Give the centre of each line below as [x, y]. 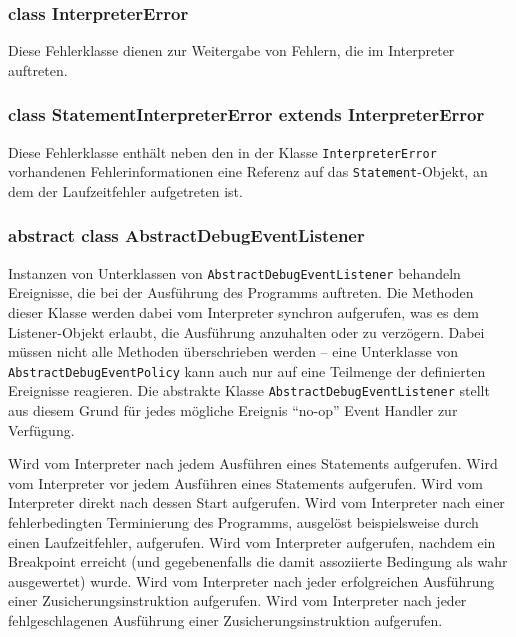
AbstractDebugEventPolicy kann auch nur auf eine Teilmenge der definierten [247, 370]
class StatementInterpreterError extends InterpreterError [246, 114]
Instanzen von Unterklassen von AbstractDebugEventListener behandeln [234, 272]
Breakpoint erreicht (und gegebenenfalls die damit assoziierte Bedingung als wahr [258, 561]
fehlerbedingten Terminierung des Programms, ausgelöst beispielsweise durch [243, 522]
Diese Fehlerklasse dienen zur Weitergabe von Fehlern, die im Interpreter [231, 50]
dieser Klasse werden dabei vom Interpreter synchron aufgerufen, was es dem [243, 312]
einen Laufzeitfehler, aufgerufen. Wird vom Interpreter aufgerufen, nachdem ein [252, 541]
